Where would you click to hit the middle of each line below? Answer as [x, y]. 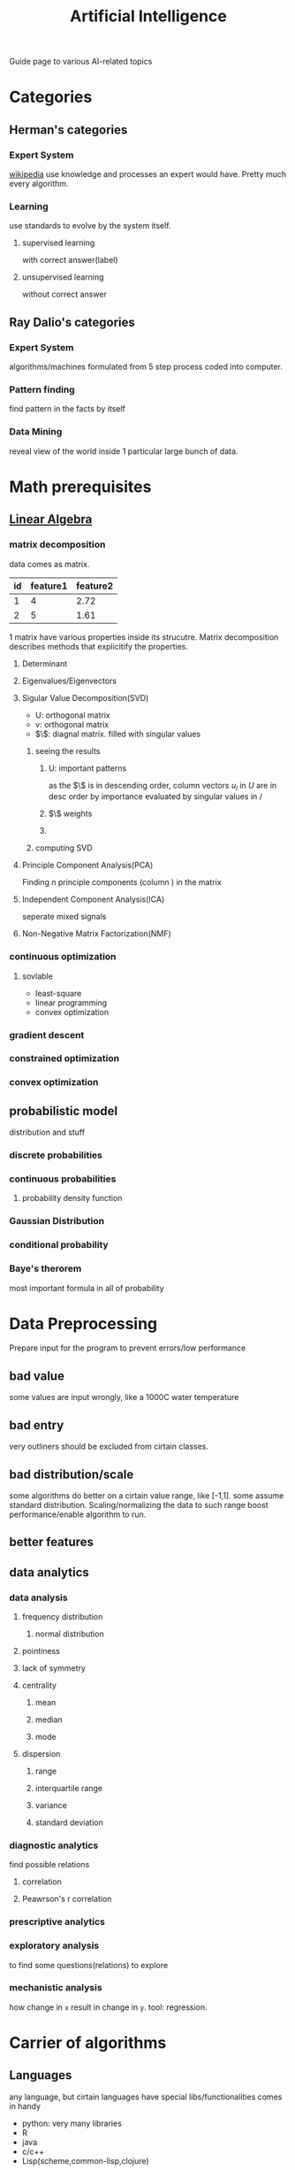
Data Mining [36, 432]
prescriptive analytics [57, 1922]
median [49, 1720]
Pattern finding [42, 389]
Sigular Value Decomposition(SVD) [85, 697]
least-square [58, 993]
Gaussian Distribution [57, 1221]
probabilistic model [64, 1111]
